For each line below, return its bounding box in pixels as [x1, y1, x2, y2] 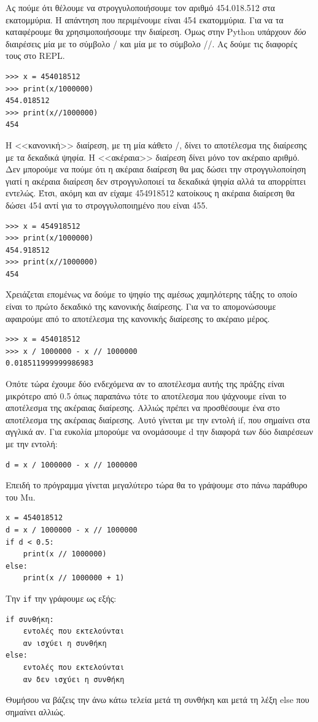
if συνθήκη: [6, 615, 54, 624]
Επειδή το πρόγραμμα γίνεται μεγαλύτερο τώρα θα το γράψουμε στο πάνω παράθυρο [6, 478, 308, 491]
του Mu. [6, 490, 36, 503]
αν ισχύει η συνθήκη [23, 639, 107, 648]
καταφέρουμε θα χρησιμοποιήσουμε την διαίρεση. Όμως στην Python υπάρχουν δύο [6, 25, 306, 38]
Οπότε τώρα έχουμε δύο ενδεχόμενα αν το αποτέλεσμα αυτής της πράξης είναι [6, 377, 285, 390]
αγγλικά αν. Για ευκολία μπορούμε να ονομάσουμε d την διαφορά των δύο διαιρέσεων [6, 425, 313, 438]
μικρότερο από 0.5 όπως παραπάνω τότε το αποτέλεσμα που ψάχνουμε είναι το [6, 389, 287, 402]
